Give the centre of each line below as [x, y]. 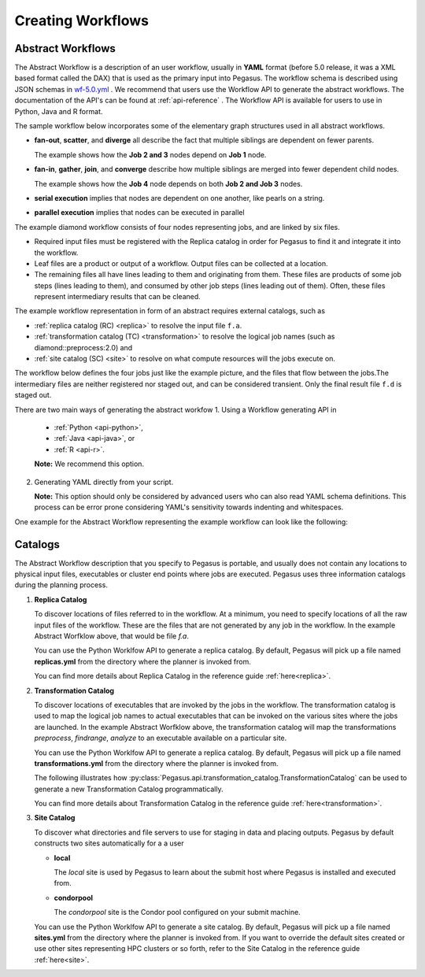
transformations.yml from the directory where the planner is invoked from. [156, 763]
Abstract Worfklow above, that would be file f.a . [111, 636]
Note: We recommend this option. [89, 464]
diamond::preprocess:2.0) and [83, 347]
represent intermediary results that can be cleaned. [117, 297]
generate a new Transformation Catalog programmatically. [129, 789]
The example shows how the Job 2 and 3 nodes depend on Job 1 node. [150, 154]
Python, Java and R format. [59, 111]
